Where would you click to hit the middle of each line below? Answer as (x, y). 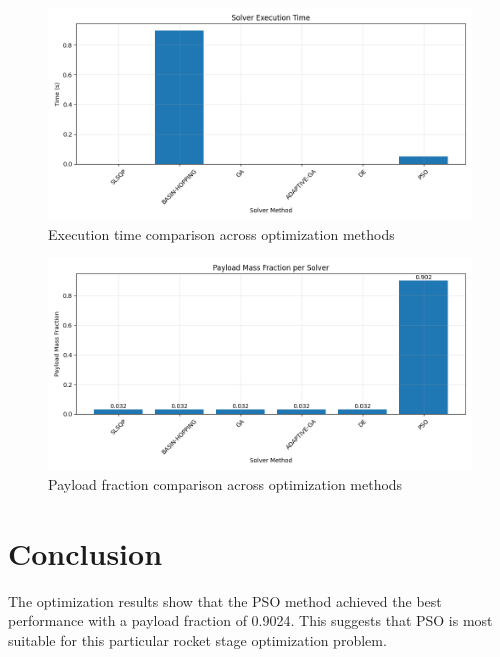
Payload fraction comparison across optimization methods (225, 483)
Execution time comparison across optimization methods (221, 233)
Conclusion (85, 552)
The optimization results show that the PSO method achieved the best (225, 600)
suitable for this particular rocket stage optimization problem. (197, 639)
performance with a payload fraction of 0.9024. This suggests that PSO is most (250, 620)
